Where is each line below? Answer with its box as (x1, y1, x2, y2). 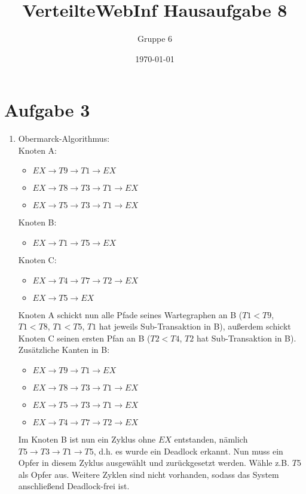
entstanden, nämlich (174, 433, 248, 445)
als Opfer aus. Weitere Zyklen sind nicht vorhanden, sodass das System (18, 468, 279, 480)
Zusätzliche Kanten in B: (18, 343, 110, 356)
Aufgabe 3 (4, 97, 90, 122)
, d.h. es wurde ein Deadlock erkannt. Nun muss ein (93, 444, 283, 457)
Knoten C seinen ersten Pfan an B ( (18, 331, 151, 344)
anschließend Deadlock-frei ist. (18, 480, 130, 492)
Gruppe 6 (137, 32, 173, 45)
